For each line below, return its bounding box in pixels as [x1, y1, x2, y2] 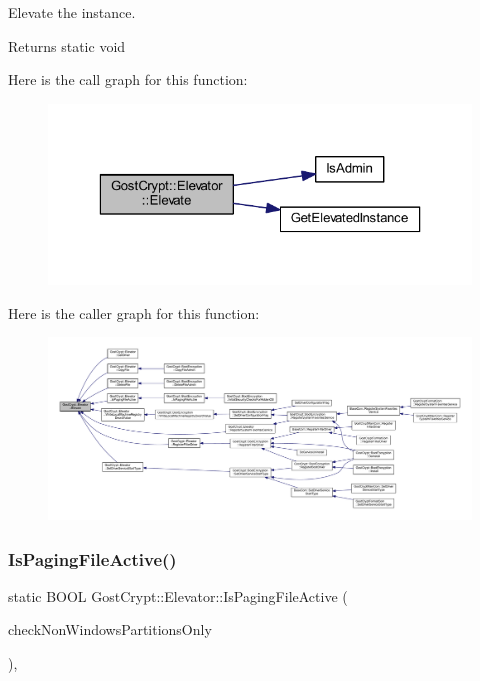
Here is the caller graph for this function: [8, 302, 260, 323]
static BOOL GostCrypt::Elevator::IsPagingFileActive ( [8, 585, 348, 606]
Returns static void [8, 35, 126, 56]
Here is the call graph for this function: [8, 69, 248, 90]
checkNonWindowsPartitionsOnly [8, 619, 212, 640]
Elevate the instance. [8, 2, 136, 22]
